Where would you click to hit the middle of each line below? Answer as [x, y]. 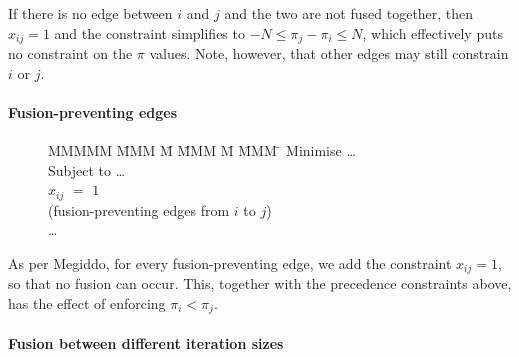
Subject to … [87, 169]
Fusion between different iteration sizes [146, 342]
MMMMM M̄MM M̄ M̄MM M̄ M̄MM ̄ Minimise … [202, 150]
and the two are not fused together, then [349, 13]
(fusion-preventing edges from [139, 209]
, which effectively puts [432, 32]
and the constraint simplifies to [149, 32]
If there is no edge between [90, 13]
